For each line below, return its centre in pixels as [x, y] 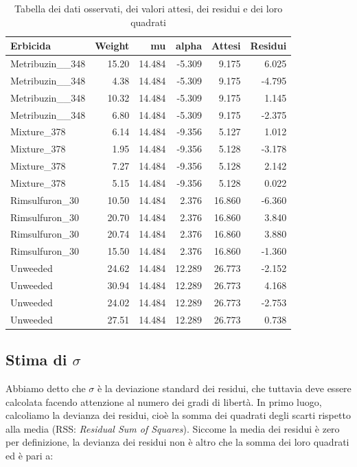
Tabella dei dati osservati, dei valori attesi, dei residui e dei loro [149, 8]
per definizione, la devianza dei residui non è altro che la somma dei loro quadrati [177, 442]
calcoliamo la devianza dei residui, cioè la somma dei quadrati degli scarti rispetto [178, 415]
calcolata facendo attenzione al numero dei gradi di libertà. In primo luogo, [164, 401]
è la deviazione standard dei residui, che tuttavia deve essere [224, 388]
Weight [112, 46]
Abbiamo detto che [46, 388]
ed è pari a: [30, 455]
